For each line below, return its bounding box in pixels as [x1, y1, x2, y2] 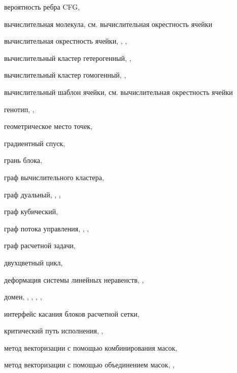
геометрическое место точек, [4, 121, 93, 131]
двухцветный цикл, [4, 257, 63, 267]
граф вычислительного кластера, [4, 172, 104, 182]
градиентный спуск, [4, 138, 65, 148]
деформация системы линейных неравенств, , [4, 274, 144, 285]
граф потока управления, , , [4, 223, 89, 233]
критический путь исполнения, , [4, 325, 104, 336]
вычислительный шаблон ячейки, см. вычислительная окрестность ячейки [4, 86, 233, 97]
